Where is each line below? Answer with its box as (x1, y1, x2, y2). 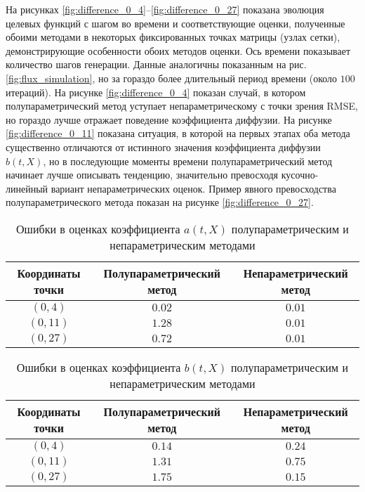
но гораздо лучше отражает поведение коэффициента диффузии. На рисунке (6, 112, 332, 127)
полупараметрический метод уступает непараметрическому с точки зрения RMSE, (6, 98, 358, 113)
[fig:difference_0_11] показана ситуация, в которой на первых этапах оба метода (6, 126, 350, 141)
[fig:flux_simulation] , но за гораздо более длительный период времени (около (6, 70, 338, 85)
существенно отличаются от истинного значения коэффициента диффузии (6, 139, 321, 154)
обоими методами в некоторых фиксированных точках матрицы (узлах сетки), (6, 30, 340, 44)
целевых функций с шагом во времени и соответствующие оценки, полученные (6, 15, 345, 30)
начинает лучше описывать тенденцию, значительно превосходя (6, 167, 279, 182)
